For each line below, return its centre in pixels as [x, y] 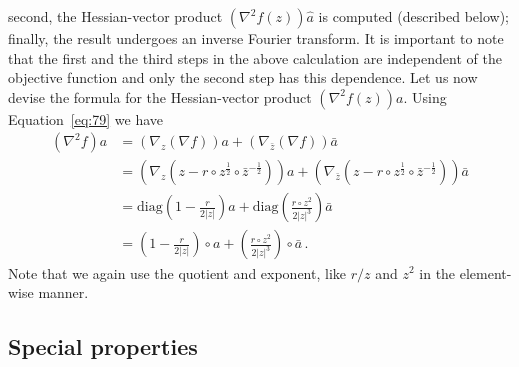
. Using [425, 96]
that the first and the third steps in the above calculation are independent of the [255, 57]
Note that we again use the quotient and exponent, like [177, 272]
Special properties [103, 346]
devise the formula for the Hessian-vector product [160, 96]
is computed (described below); [413, 16]
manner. [63, 292]
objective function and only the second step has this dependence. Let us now [243, 77]
